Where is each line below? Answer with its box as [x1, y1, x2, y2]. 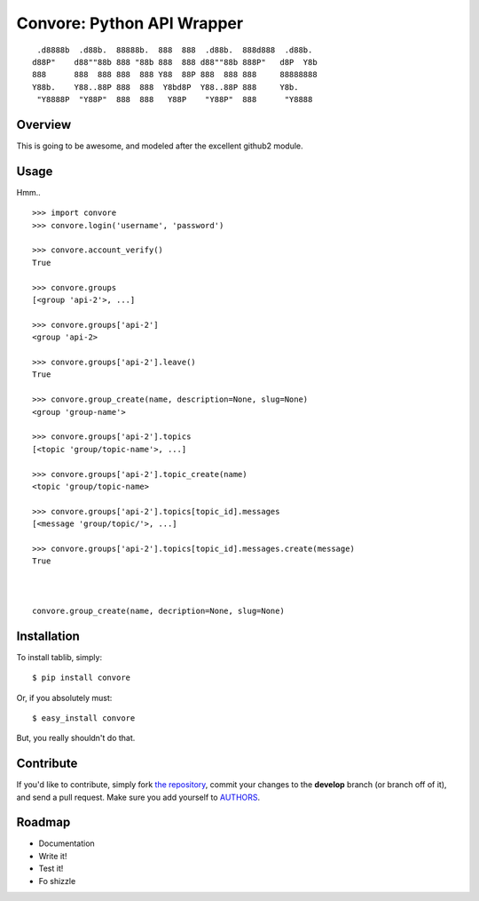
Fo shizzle [38, 875, 76, 886]
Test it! [38, 863, 64, 874]
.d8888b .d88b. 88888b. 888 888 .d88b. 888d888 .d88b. [36, 44, 313, 55]
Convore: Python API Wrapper [16, 13, 244, 33]
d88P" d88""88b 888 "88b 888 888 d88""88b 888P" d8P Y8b [32, 57, 318, 67]
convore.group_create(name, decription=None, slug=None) [32, 605, 286, 616]
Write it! [38, 850, 67, 861]
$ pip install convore [32, 673, 131, 683]
